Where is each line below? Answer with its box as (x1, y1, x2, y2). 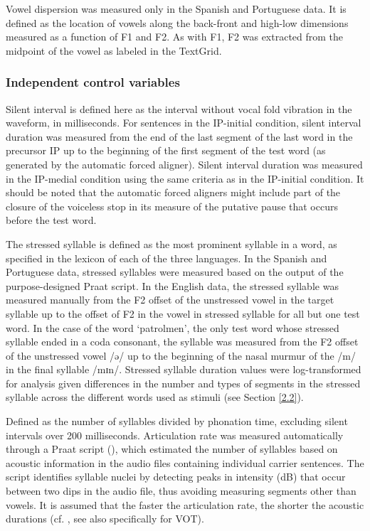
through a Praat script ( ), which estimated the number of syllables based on (6, 441, 338, 456)
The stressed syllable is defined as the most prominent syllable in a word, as (6, 236, 337, 251)
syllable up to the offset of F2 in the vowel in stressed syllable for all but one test (6, 306, 360, 321)
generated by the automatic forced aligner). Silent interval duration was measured (6, 156, 363, 171)
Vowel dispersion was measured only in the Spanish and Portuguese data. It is (6, 1, 347, 16)
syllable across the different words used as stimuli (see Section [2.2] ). (6, 390, 304, 404)
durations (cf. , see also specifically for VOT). (6, 511, 204, 526)
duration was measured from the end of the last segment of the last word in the (6, 129, 353, 144)
